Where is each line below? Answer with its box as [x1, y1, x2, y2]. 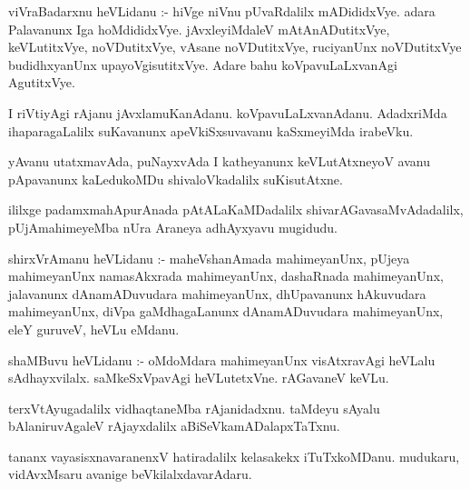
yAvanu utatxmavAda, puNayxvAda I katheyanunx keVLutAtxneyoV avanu [8, 152, 430, 171]
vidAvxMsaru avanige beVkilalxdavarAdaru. [8, 464, 252, 484]
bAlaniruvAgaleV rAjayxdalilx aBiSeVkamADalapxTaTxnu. [8, 416, 340, 435]
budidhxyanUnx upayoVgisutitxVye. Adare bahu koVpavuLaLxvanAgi [8, 55, 397, 74]
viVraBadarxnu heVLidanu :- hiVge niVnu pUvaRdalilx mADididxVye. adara [8, 2, 436, 20]
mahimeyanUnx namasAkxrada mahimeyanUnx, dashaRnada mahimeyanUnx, [8, 266, 444, 285]
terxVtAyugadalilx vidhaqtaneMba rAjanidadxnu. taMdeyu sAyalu [8, 398, 380, 417]
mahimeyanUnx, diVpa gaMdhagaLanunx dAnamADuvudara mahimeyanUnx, [8, 302, 444, 321]
